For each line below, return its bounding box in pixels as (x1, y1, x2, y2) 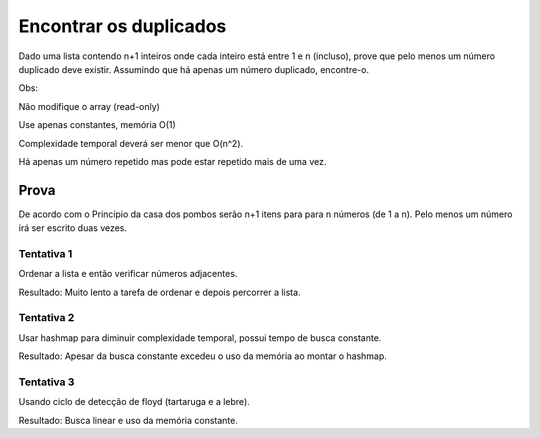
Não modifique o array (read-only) (18, 100, 160, 112)
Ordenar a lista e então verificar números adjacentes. (18, 268, 238, 280)
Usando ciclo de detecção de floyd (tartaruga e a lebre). (18, 396, 250, 408)
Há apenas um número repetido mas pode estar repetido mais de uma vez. (18, 155, 327, 167)
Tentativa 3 (18, 375, 75, 389)
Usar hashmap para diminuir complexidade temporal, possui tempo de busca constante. (18, 331, 382, 344)
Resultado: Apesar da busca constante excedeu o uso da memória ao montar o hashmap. (18, 350, 387, 362)
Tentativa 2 (18, 311, 75, 325)
